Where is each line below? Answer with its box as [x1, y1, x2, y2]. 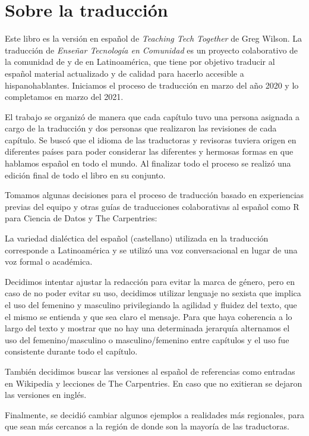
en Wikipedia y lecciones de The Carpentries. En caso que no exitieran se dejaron [5, 377, 302, 389]
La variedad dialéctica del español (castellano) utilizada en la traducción [5, 232, 269, 244]
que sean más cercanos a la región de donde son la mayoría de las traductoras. [5, 420, 289, 432]
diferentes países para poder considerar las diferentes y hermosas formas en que [5, 145, 294, 158]
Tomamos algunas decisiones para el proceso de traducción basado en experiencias [5, 189, 304, 201]
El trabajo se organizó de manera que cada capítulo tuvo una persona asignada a [5, 110, 300, 123]
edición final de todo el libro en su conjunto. [5, 168, 166, 181]
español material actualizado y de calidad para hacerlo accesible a [5, 67, 244, 79]
